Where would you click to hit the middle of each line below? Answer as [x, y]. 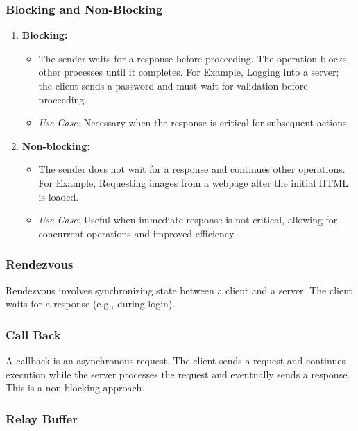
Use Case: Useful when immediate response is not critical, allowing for [188, 220]
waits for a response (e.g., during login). [91, 304]
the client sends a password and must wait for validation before [173, 85]
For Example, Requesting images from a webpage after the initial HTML [193, 182]
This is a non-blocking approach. [75, 388]
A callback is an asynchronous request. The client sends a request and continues [176, 360]
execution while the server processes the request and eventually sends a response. [178, 374]
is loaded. [59, 196]
